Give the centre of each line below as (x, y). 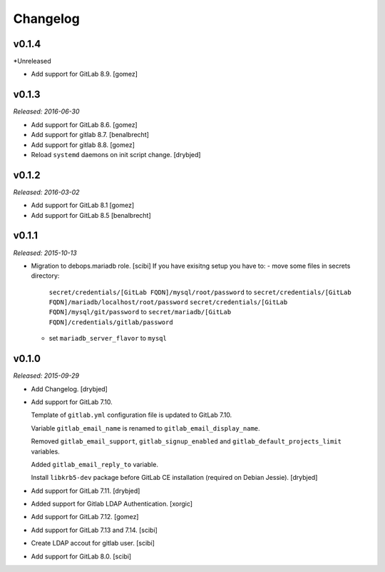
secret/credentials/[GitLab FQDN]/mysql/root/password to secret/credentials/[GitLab (200, 292)
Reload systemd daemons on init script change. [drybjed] (116, 154)
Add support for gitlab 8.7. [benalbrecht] (90, 135)
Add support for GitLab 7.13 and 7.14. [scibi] (94, 530)
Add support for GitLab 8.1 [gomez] (83, 205)
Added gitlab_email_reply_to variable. (94, 464)
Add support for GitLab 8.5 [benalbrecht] (91, 215)
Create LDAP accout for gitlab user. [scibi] (93, 543)
